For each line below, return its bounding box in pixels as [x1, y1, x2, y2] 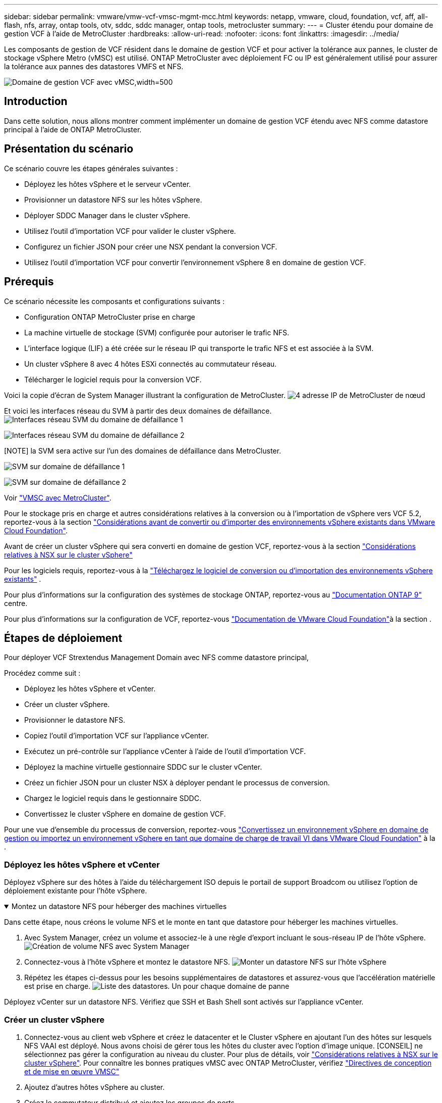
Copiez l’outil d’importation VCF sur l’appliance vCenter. [24, 731, 209, 740]
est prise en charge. [24, 982, 91, 991]
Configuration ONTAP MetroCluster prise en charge [24, 312, 195, 321]
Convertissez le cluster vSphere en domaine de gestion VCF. [24, 810, 226, 819]
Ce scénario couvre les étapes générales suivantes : [4, 164, 178, 173]
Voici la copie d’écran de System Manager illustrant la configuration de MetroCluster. [4, 390, 286, 399]
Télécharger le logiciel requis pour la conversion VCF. [24, 375, 202, 384]
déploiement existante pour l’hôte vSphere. [4, 886, 147, 895]
